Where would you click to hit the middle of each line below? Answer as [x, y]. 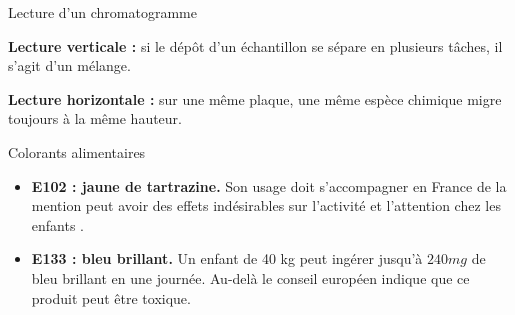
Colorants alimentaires [77, 151]
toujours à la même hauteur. [95, 118]
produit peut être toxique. [111, 297]
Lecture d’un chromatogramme [102, 12]
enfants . [57, 224]
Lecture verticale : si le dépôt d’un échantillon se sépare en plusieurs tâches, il [255, 45]
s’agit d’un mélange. [69, 65]
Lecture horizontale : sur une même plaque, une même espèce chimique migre [255, 98]
